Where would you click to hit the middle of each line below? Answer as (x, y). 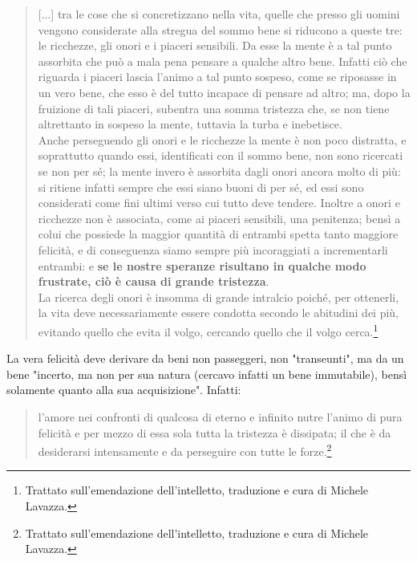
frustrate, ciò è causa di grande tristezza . (154, 281)
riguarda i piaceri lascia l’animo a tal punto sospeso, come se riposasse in (217, 77)
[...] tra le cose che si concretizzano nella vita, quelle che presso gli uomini (219, 14)
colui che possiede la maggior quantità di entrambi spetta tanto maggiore (218, 234)
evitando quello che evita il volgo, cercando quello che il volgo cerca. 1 (208, 330)
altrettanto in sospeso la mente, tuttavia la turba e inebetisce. (190, 124)
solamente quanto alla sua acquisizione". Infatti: (124, 390)
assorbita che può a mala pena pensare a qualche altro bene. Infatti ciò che (223, 61)
